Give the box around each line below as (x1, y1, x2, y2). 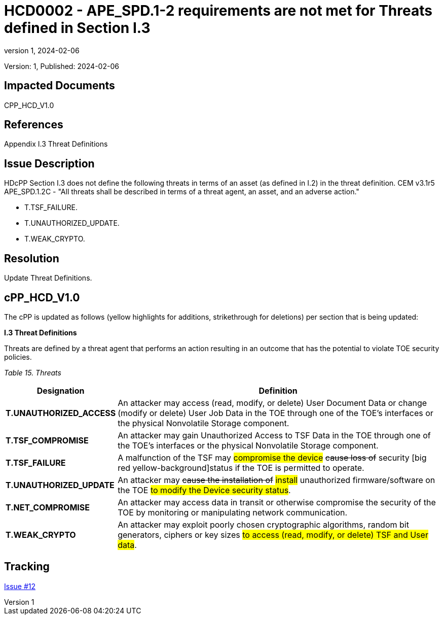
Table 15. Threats (4, 368, 61, 377)
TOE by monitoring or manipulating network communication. (118, 507, 348, 518)
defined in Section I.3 (4, 19, 151, 37)
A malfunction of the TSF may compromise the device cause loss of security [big (118, 452, 427, 463)
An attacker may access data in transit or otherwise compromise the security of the (118, 497, 436, 507)
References (4, 118, 63, 131)
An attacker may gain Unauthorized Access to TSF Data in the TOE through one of (118, 430, 431, 440)
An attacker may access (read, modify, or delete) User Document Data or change (118, 397, 427, 408)
